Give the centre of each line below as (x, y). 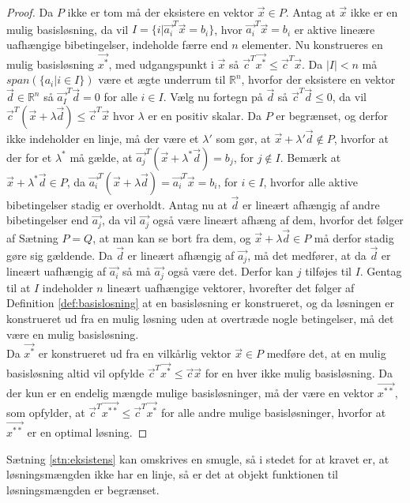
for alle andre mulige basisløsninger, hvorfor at (273, 413)
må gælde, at (101, 157)
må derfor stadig (354, 238)
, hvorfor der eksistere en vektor (318, 79)
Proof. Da (30, 12)
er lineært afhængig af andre (311, 204)
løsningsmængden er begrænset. (83, 489)
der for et (29, 157)
